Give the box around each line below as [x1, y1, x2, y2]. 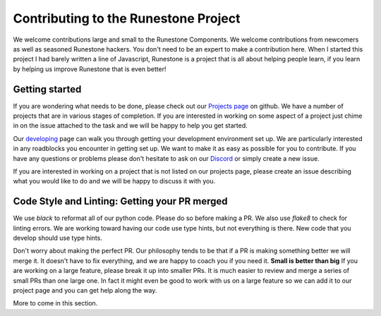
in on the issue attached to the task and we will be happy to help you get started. [13, 121, 248, 130]
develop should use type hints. [13, 233, 102, 243]
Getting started [13, 83, 82, 95]
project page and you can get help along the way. [13, 286, 157, 294]
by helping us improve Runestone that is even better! [13, 64, 167, 73]
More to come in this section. [13, 299, 98, 308]
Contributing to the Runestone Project [13, 11, 241, 26]
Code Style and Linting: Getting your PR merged [13, 195, 229, 207]
